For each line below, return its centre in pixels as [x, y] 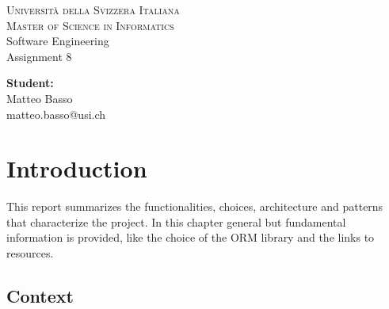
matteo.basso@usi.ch [56, 114]
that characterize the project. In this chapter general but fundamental [176, 221]
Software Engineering [58, 41]
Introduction [77, 168]
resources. [30, 253]
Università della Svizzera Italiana [93, 10]
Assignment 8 [39, 56]
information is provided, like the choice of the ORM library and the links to [191, 237]
